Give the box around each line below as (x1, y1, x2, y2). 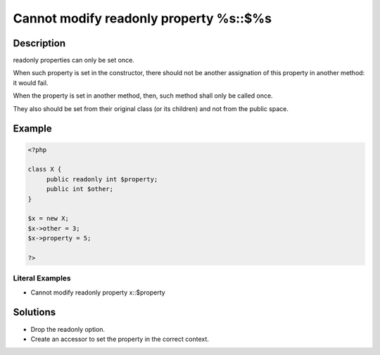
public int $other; (46, 185, 114, 193)
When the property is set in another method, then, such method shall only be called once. (13, 91, 274, 100)
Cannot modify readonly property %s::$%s (13, 11, 272, 26)
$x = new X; (27, 214, 70, 223)
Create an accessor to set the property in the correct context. (30, 335, 209, 343)
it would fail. (13, 78, 49, 87)
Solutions (13, 306, 56, 318)
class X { (27, 165, 62, 174)
